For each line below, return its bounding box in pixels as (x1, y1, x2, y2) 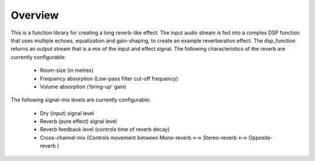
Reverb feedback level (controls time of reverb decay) (40, 126, 170, 133)
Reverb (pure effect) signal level (40, 118, 117, 125)
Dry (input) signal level (40, 110, 94, 117)
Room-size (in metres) (40, 67, 94, 74)
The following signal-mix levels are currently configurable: (10, 96, 151, 103)
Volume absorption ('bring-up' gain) (40, 83, 127, 90)
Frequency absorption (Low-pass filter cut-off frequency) (40, 75, 178, 82)
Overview (10, 9, 59, 22)
